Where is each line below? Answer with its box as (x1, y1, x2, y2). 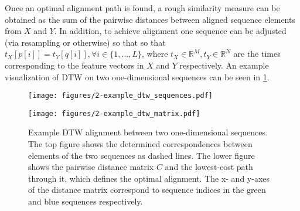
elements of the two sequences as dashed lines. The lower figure (28, 149, 255, 161)
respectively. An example (179, 59, 269, 71)
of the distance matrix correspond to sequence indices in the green (28, 183, 266, 196)
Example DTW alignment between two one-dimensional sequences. (28, 126, 268, 138)
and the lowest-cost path (165, 161, 253, 173)
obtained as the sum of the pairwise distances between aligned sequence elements (5, 13, 295, 25)
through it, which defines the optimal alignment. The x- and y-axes (28, 172, 270, 184)
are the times (233, 47, 281, 60)
